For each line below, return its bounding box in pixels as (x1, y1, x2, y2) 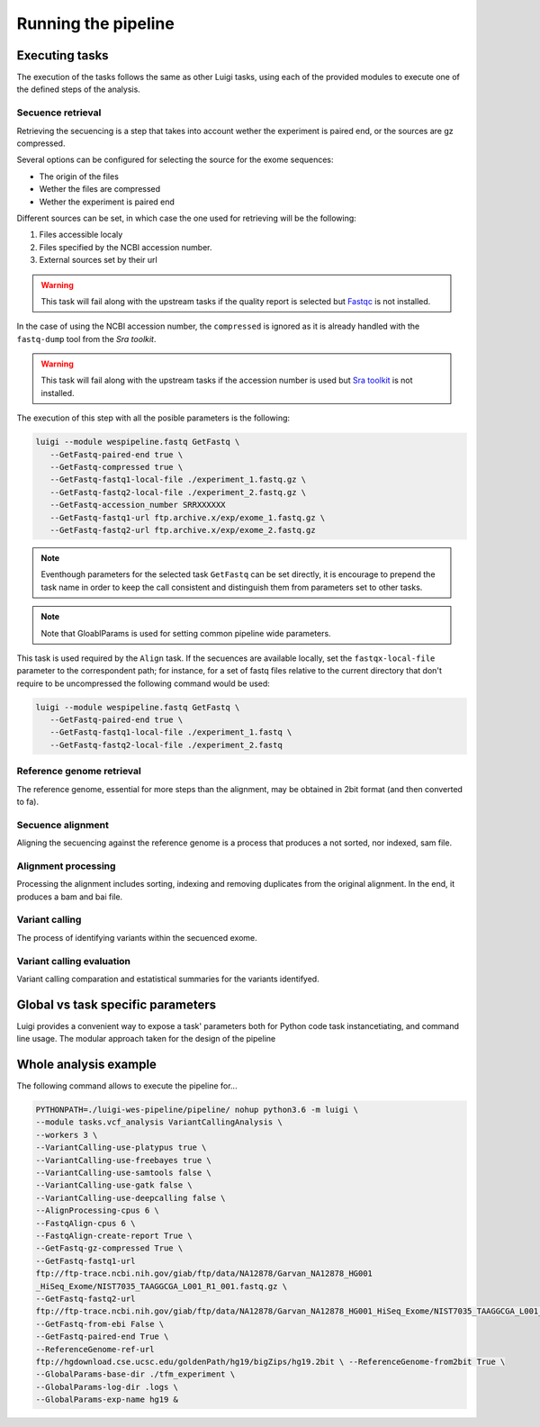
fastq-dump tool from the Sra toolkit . (16, 333, 157, 344)
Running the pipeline (16, 14, 175, 33)
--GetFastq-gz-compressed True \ (35, 1243, 184, 1253)
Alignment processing (16, 860, 116, 872)
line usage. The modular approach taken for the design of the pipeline (16, 1034, 276, 1044)
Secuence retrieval (16, 106, 102, 119)
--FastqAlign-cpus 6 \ (35, 1218, 136, 1228)
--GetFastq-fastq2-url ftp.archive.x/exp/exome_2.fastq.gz (49, 525, 316, 535)
